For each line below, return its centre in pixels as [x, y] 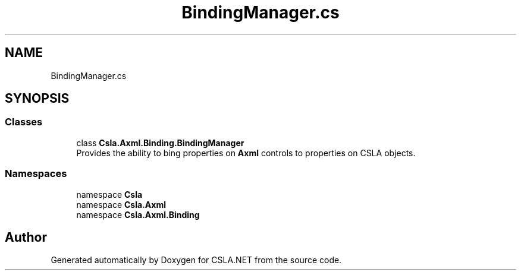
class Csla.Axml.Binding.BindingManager [160, 143]
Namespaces [36, 174]
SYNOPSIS [37, 99]
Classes [24, 122]
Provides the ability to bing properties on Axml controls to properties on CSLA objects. [246, 153]
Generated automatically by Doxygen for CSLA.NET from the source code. [196, 260]
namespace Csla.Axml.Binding [138, 214]
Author [26, 237]
